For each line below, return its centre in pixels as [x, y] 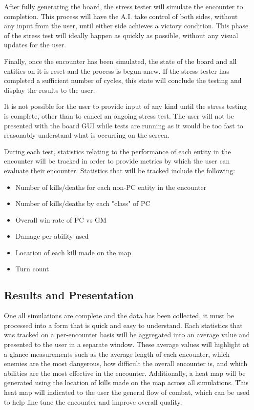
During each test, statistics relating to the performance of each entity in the [117, 151]
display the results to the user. [50, 90]
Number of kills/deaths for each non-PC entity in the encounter [111, 187]
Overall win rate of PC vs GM [61, 219]
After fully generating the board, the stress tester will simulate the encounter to [124, 6]
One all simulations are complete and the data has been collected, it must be [119, 316]
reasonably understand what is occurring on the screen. [87, 135]
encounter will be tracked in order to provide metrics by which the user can [117, 161]
